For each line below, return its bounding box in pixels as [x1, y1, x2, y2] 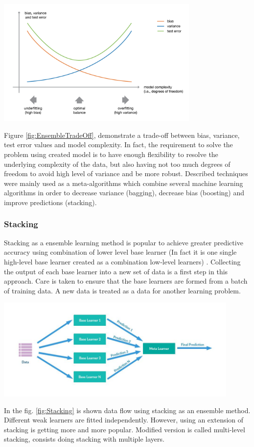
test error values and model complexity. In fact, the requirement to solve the [4, 139, 233, 150]
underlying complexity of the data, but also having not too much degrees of [4, 158, 231, 169]
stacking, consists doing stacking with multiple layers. [4, 434, 164, 444]
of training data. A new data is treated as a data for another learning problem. [4, 285, 241, 295]
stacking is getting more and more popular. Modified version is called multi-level [4, 424, 245, 434]
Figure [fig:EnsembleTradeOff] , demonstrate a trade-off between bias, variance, [4, 130, 240, 140]
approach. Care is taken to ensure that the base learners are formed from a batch [4, 276, 248, 286]
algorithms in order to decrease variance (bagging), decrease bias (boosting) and [4, 187, 245, 198]
